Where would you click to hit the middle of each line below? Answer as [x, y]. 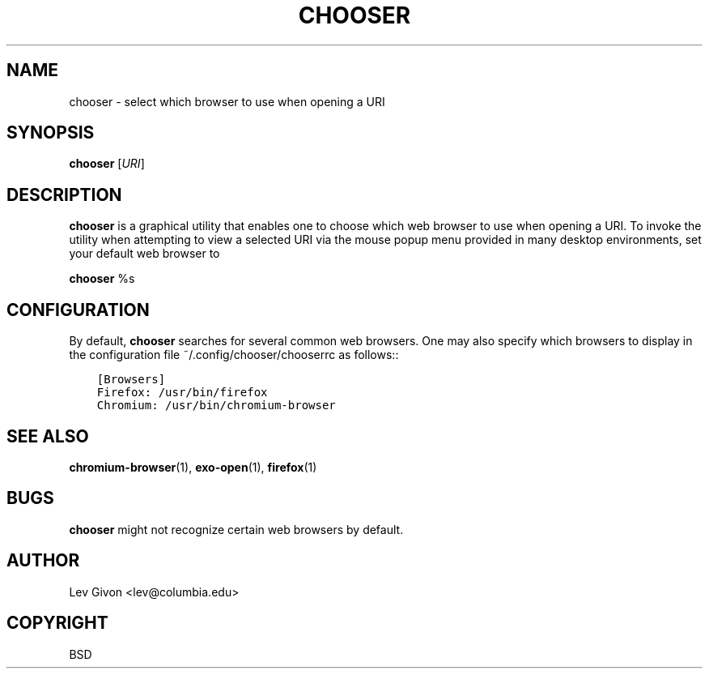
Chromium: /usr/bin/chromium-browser [216, 406]
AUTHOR [43, 561]
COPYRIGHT [57, 623]
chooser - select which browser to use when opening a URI [227, 101]
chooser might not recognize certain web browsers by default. [236, 529]
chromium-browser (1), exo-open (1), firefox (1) [193, 467]
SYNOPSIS [51, 133]
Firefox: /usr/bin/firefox [182, 393]
